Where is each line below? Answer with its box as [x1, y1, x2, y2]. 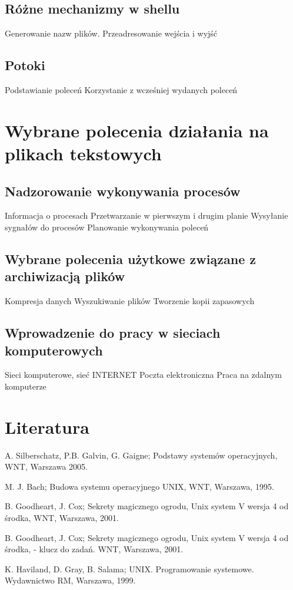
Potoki [5, 56, 45, 74]
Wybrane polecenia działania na [5, 118, 269, 142]
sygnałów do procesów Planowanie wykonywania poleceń [5, 220, 209, 233]
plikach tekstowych [5, 141, 162, 165]
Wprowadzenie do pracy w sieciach [5, 324, 221, 342]
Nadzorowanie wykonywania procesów [5, 182, 241, 200]
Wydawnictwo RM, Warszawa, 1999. [5, 574, 136, 586]
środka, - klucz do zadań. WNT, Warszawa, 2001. [5, 543, 184, 555]
